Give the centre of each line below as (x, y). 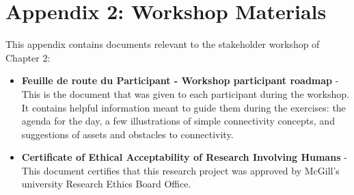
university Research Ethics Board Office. (106, 184)
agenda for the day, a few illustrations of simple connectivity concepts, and (178, 121)
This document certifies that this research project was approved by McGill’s (180, 170)
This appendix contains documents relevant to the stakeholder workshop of (163, 44)
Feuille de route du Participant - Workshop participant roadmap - (180, 80)
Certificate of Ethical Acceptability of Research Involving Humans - (184, 157)
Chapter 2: (28, 57)
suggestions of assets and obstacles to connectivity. (127, 134)
